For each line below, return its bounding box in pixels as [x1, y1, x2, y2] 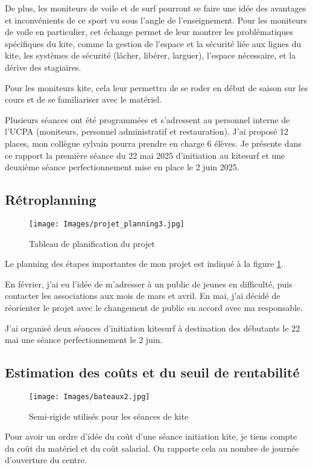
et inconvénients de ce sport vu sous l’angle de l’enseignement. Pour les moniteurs [5, 13, 307, 26]
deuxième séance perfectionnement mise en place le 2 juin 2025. [5, 161, 239, 173]
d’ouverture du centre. [5, 454, 87, 466]
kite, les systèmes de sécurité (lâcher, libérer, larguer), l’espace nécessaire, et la [5, 49, 296, 62]
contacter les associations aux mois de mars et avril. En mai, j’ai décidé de [5, 289, 280, 302]
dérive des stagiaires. [5, 60, 81, 73]
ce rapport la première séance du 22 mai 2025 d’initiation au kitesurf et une [5, 149, 285, 161]
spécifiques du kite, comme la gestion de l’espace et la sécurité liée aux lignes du [5, 37, 302, 50]
